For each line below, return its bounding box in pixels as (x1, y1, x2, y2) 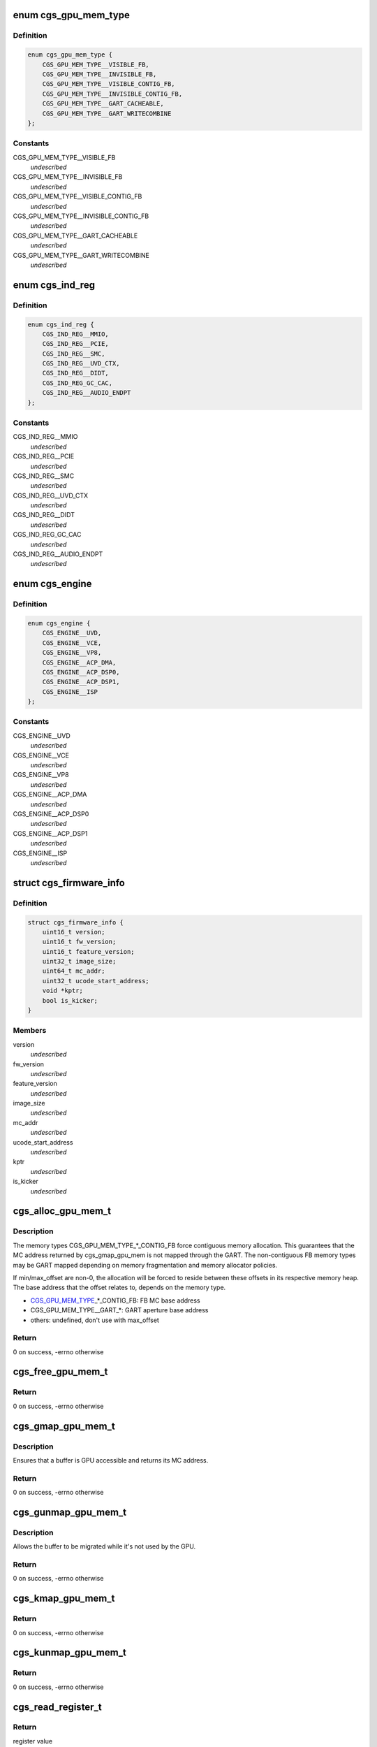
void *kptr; (42, 987, 84, 995)
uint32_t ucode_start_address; (42, 977, 149, 985)
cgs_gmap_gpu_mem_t (13, 1420, 115, 1432)
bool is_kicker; (42, 996, 98, 1004)
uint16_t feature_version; (42, 948, 135, 955)
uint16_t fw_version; (42, 938, 117, 946)
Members (13, 1026, 47, 1036)
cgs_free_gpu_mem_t (13, 1366, 108, 1378)
